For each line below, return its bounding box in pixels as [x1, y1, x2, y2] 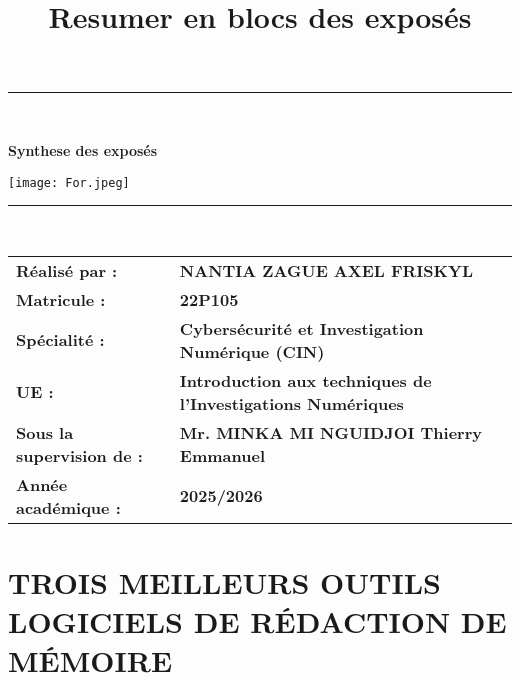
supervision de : [16, 443, 143, 467]
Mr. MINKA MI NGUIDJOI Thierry [179, 420, 483, 444]
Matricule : [16, 287, 106, 311]
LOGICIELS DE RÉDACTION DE [8, 601, 507, 642]
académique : [16, 495, 121, 519]
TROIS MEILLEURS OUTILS [8, 562, 441, 602]
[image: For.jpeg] [8, 175, 130, 190]
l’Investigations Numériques [179, 391, 404, 415]
